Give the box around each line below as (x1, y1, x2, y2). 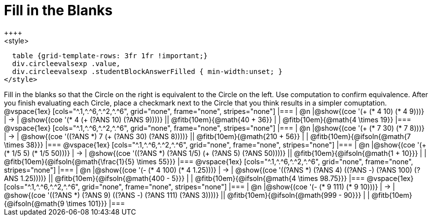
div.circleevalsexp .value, (12, 59, 121, 68)
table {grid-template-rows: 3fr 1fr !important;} (12, 51, 208, 60)
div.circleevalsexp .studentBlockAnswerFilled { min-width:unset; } (12, 67, 283, 75)
